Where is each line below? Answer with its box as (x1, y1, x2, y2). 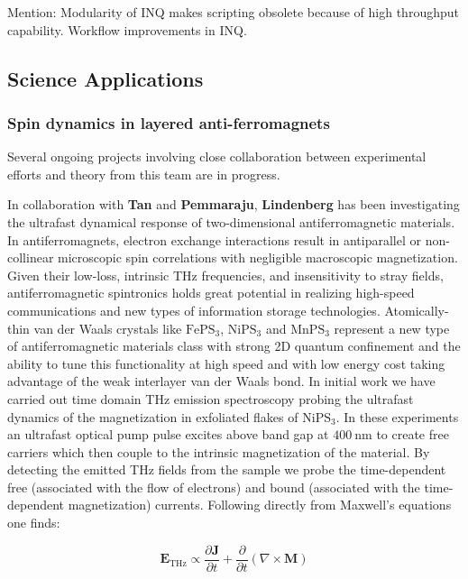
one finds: (7, 513, 60, 532)
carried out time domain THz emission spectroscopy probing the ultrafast (7, 389, 414, 408)
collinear (7, 248, 54, 267)
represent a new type (334, 318, 450, 337)
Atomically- (384, 300, 449, 319)
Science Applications (7, 64, 204, 92)
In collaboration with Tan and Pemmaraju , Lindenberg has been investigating (7, 195, 460, 214)
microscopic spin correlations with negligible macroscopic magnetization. (58, 248, 458, 267)
